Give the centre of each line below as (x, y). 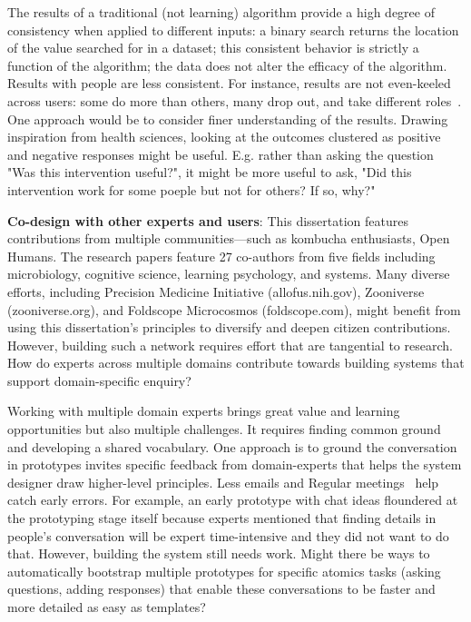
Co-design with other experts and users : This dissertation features (208, 220)
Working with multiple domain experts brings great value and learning (204, 411)
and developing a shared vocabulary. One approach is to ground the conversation (232, 446)
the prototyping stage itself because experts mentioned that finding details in (222, 518)
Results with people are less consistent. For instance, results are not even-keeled (229, 83)
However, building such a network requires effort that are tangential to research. (230, 345)
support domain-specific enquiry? (99, 380)
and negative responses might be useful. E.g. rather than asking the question (221, 154)
